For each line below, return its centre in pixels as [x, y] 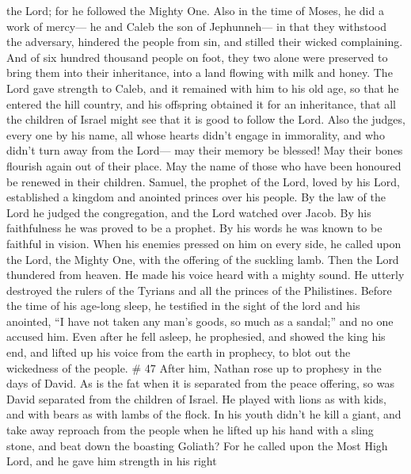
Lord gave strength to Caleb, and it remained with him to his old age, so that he [203, 88]
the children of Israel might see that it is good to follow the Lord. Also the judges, [206, 119]
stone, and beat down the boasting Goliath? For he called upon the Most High [197, 445]
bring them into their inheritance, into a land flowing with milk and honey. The [200, 73]
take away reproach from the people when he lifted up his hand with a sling [190, 430]
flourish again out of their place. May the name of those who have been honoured [204, 165]
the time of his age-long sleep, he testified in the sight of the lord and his [183, 306]
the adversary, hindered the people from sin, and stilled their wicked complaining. [205, 42]
